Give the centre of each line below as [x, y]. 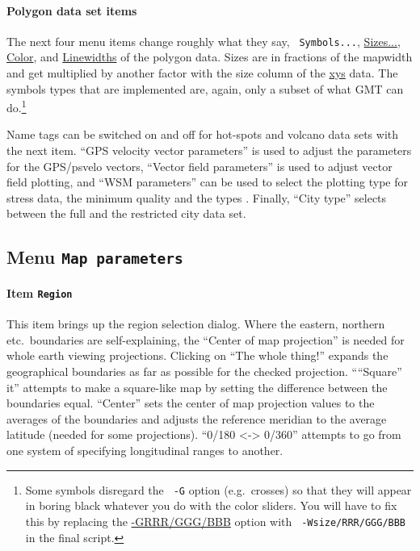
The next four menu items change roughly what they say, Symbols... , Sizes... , [204, 41]
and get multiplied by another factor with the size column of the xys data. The [202, 73]
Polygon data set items [72, 10]
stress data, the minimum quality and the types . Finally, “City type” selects [197, 197]
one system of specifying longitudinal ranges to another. [145, 451]
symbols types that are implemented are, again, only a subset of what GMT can [205, 88]
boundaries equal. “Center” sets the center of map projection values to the [191, 403]
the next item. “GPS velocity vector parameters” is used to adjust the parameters [209, 150]
